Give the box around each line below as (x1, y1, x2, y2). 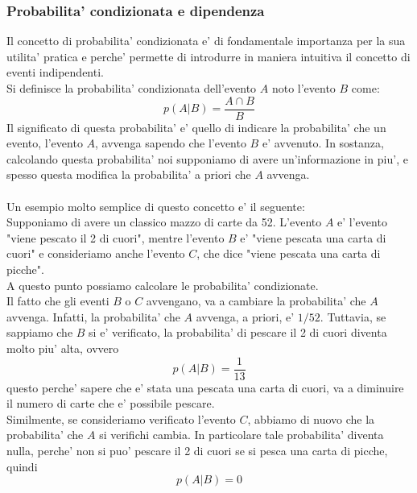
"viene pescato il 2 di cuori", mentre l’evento (6, 229, 225, 246)
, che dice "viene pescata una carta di (196, 245, 381, 262)
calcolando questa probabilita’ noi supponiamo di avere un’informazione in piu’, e (6, 150, 408, 167)
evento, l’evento (6, 135, 83, 151)
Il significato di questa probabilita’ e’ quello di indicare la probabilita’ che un (6, 118, 386, 135)
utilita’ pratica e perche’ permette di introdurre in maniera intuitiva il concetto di (6, 48, 411, 64)
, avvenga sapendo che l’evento (95, 135, 246, 151)
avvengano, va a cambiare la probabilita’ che (146, 292, 366, 309)
